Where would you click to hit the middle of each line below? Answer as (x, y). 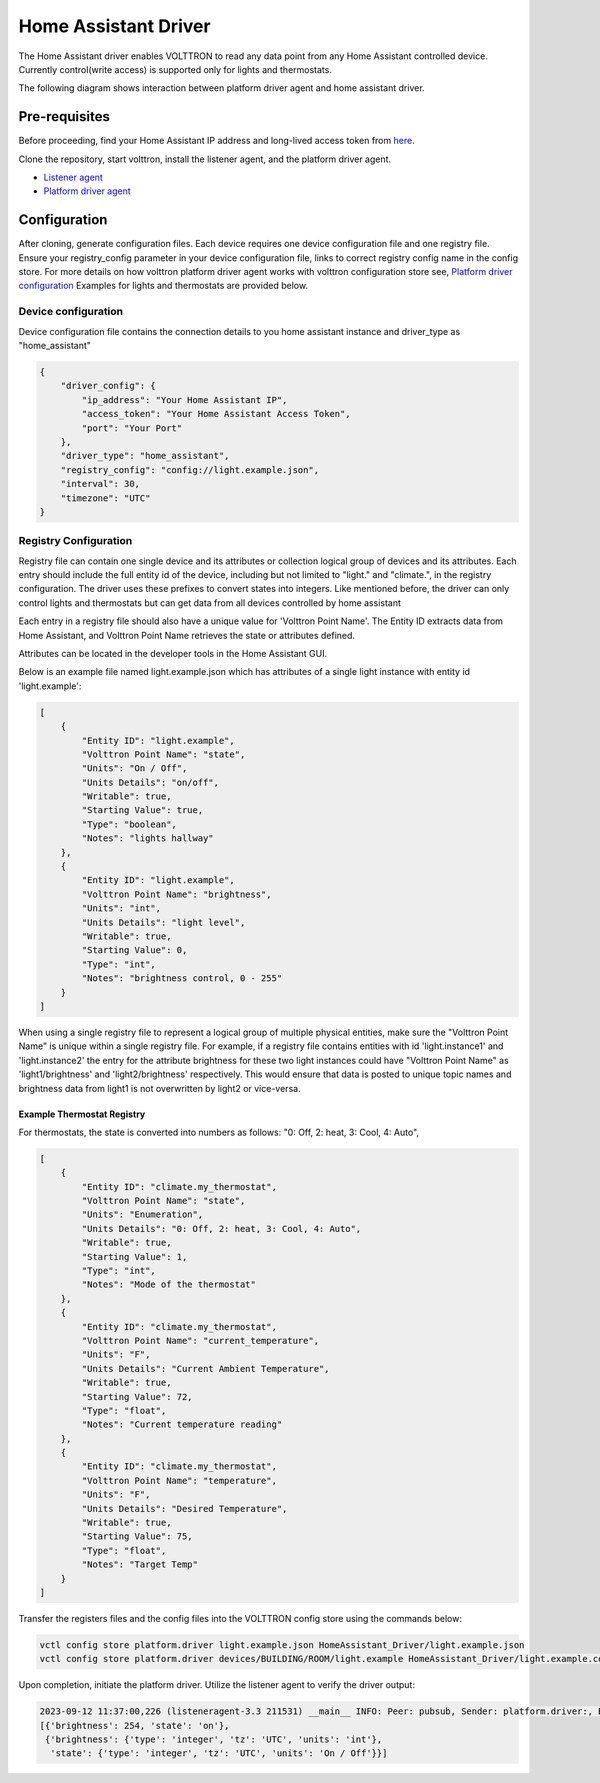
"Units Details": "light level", (163, 922)
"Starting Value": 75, (137, 1536)
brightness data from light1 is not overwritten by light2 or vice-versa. (159, 1088)
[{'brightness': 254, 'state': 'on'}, (134, 1725)
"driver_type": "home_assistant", (145, 456)
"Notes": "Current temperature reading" (182, 1424)
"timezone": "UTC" (105, 498)
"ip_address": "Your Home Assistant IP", (184, 399)
